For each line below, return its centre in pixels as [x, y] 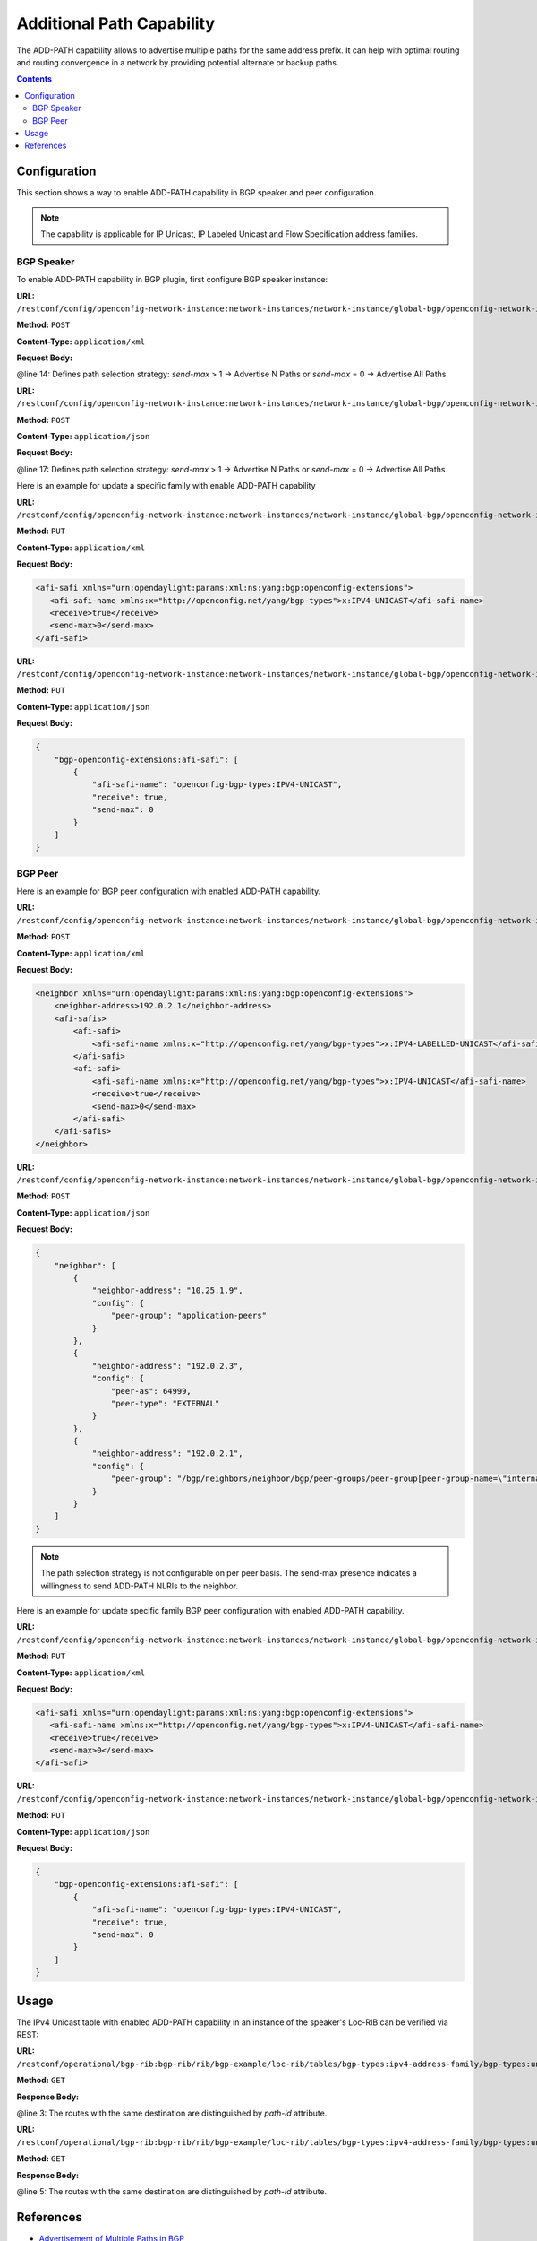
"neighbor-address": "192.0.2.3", [167, 1366]
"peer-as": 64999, [151, 1391]
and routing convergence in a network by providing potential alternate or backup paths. [178, 62]
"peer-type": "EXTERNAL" [165, 1403]
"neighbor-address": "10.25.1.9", [167, 1290]
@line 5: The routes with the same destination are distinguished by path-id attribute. [172, 2191]
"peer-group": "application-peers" [189, 1316]
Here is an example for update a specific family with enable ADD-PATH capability [166, 486]
